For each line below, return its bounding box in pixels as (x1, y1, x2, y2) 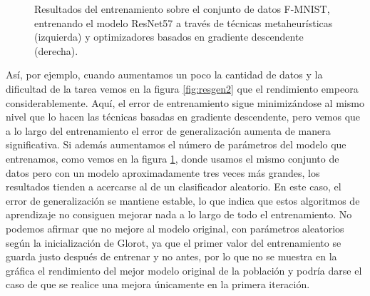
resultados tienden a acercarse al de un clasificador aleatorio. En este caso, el (6, 179, 341, 194)
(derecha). (34, 43, 78, 58)
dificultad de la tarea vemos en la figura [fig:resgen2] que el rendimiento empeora (6, 81, 359, 96)
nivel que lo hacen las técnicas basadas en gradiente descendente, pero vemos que (6, 109, 361, 124)
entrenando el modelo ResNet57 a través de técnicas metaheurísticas (34, 15, 333, 30)
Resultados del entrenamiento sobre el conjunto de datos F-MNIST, (34, 1, 330, 16)
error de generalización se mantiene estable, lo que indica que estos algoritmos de (6, 193, 360, 208)
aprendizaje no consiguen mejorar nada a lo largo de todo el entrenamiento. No (6, 207, 352, 222)
